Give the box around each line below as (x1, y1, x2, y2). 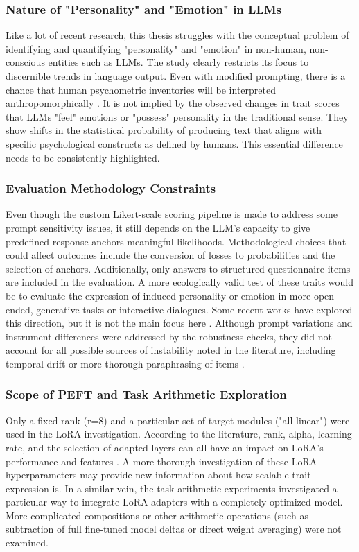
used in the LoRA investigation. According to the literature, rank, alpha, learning (6, 426, 352, 441)
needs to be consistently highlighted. (6, 150, 160, 164)
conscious (6, 55, 45, 69)
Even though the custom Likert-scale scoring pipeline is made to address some (6, 207, 338, 221)
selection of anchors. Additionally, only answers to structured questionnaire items (6, 261, 351, 275)
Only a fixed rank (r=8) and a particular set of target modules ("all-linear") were (6, 413, 350, 427)
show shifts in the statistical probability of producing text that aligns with (6, 123, 322, 137)
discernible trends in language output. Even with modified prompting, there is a (6, 69, 346, 83)
